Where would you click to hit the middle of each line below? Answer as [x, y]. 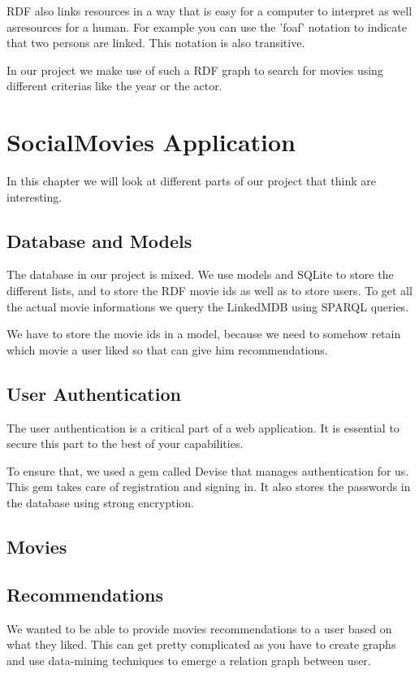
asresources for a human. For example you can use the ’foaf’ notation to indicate [207, 26]
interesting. [35, 196]
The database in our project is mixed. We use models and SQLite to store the [200, 274]
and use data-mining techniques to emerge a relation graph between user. [189, 660]
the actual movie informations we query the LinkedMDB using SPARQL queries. [208, 306]
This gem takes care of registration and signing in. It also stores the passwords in [209, 487]
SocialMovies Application [151, 142]
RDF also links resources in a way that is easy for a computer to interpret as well [209, 11]
